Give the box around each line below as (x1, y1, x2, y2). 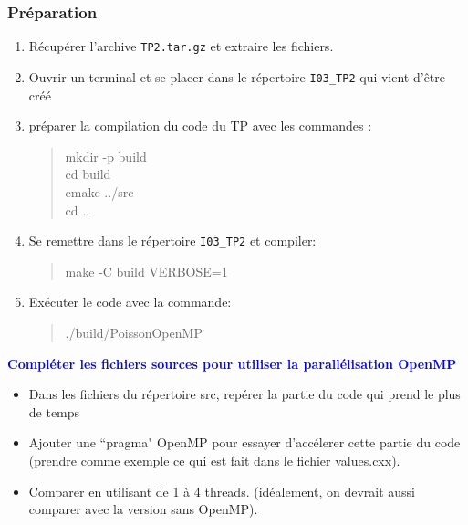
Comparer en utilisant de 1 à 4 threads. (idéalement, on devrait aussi (28, 481, 415, 500)
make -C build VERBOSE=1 (65, 261, 228, 280)
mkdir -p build (65, 146, 147, 165)
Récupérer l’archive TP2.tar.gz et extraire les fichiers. (28, 37, 334, 56)
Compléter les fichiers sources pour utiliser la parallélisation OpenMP (7, 353, 457, 373)
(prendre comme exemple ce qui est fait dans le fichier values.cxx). (28, 450, 400, 469)
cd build (65, 164, 111, 184)
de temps (28, 402, 80, 421)
